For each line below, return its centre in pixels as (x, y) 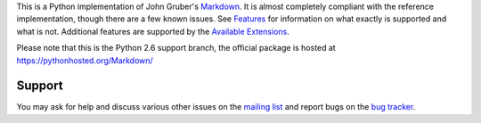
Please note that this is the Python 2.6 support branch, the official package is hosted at (176, 48)
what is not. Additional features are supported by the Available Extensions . (153, 31)
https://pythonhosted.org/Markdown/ (85, 60)
